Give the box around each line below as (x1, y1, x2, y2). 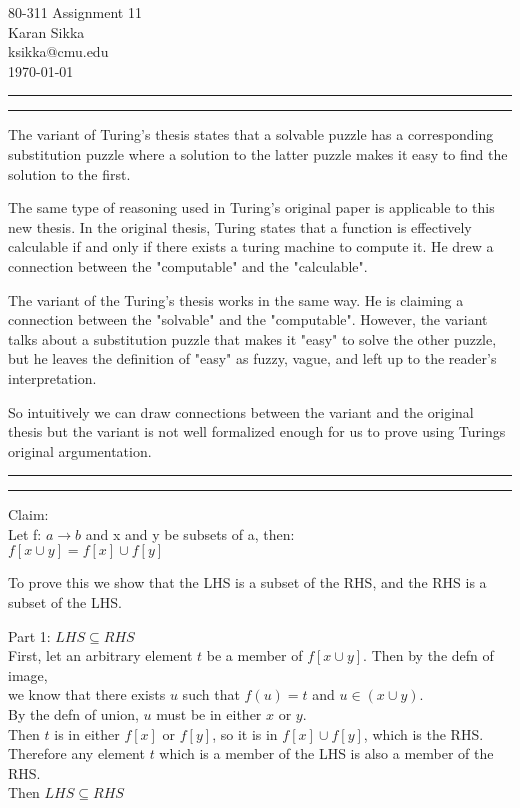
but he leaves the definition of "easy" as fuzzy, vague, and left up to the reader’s (8, 348, 497, 369)
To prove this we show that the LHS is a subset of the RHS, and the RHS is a (8, 572, 487, 593)
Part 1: (8, 625, 51, 646)
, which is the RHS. (363, 723, 484, 744)
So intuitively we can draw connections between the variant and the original (8, 401, 474, 422)
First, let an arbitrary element (8, 645, 193, 666)
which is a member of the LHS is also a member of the (159, 743, 494, 764)
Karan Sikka (8, 21, 85, 42)
